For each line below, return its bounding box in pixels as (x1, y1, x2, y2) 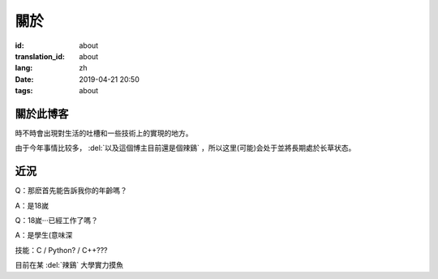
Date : (15, 74, 34, 84)
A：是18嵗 (15, 200, 49, 210)
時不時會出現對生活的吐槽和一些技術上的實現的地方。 (15, 128, 193, 138)
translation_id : (15, 51, 65, 61)
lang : (15, 63, 33, 73)
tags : (15, 86, 33, 96)
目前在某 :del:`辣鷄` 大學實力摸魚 (15, 260, 124, 270)
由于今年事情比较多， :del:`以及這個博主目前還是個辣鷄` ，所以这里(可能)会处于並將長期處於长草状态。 (15, 143, 356, 153)
